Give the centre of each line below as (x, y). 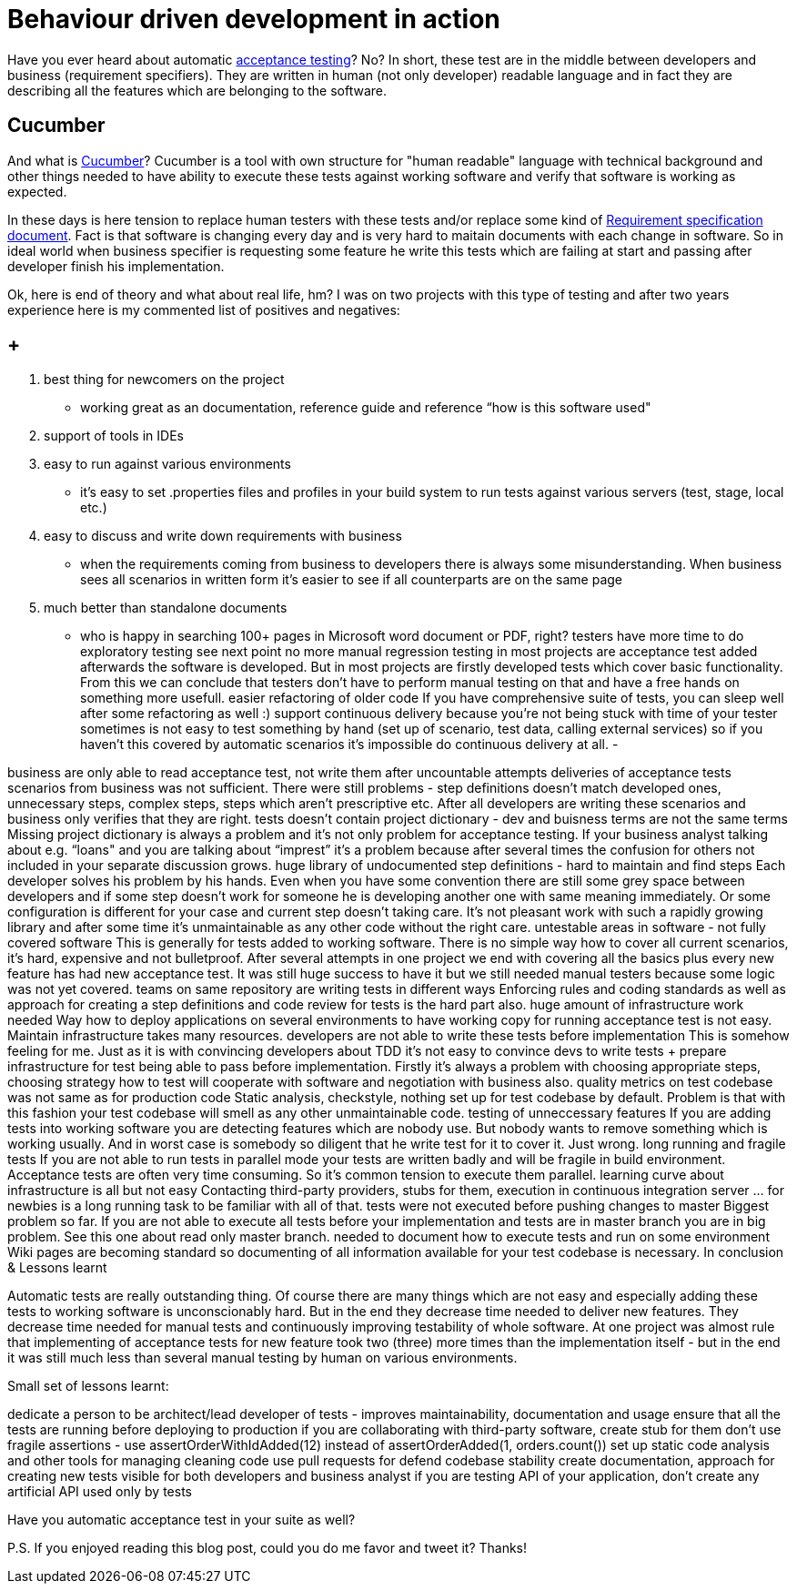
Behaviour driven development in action (254, 19)
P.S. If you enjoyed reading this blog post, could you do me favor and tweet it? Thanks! (267, 1548)
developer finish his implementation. (116, 266)
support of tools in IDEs (114, 436)
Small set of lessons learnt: (88, 1386)
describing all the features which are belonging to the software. (197, 90)
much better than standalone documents (166, 608)
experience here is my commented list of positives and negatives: (204, 309)
